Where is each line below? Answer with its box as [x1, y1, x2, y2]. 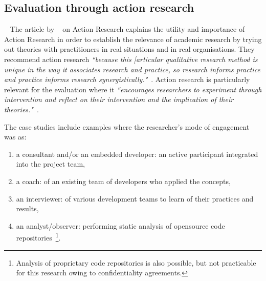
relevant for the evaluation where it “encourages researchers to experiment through [4, 84, 262, 94]
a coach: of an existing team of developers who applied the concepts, [16, 175, 231, 186]
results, [16, 203, 39, 214]
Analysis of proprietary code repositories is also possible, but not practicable [16, 257, 256, 268]
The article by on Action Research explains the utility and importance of [10, 24, 245, 34]
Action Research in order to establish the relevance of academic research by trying [4, 33, 262, 44]
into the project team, [16, 158, 85, 169]
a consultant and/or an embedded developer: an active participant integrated [16, 148, 258, 159]
